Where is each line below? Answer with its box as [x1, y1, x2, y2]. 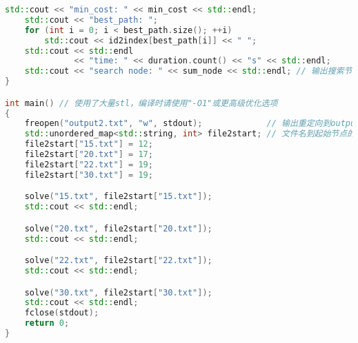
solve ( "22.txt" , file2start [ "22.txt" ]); [24, 256, 212, 266]
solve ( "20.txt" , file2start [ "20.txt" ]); [24, 223, 212, 233]
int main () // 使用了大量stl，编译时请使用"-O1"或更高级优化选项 [5, 98, 278, 108]
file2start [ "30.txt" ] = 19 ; [24, 169, 153, 180]
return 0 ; [24, 318, 70, 329]
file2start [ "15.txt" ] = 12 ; [24, 139, 153, 149]
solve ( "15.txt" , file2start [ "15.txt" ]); [24, 191, 212, 202]
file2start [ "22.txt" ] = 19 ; [24, 159, 153, 169]
